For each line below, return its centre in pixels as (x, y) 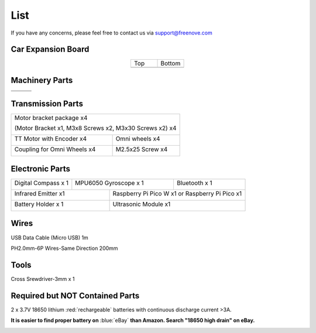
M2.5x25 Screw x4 (142, 149)
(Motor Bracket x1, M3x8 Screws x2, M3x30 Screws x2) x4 (95, 128)
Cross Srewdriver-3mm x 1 (43, 279)
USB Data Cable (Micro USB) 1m (50, 238)
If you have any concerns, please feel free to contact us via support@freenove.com (112, 33)
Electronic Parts (40, 169)
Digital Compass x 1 (41, 183)
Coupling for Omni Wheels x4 (55, 149)
